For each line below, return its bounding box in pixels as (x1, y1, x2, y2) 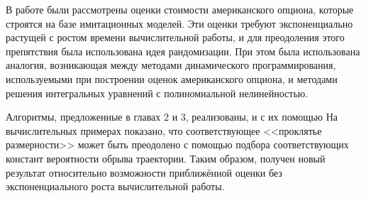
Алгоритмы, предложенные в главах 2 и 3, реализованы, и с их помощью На (6, 109, 338, 124)
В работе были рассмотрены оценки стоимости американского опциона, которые (6, 2, 354, 16)
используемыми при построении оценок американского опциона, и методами (6, 71, 338, 86)
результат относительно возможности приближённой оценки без (6, 165, 282, 180)
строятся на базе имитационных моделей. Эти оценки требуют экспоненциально (6, 16, 353, 31)
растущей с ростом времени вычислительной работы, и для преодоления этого (6, 30, 345, 45)
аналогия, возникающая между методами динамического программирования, (6, 57, 336, 72)
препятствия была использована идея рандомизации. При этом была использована (6, 43, 360, 58)
